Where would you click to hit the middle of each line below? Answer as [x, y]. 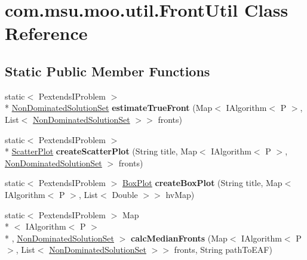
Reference [46, 33]
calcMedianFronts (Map [179, 238]
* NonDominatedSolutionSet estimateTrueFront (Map [109, 108]
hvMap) [180, 194]
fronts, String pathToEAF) [223, 250]
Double [125, 194]
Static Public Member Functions [108, 71]
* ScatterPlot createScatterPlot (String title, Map [101, 151]
